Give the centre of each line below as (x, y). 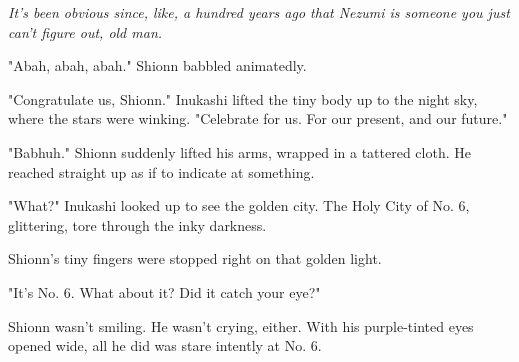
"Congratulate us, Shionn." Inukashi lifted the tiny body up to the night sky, (243, 98)
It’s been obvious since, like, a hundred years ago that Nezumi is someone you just (259, 12)
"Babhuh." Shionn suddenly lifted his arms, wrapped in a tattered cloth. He (239, 151)
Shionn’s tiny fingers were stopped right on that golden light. (195, 258)
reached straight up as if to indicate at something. (161, 171)
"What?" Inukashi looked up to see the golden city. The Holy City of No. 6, (239, 205)
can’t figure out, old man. (85, 31)
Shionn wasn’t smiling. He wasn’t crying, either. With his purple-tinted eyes (241, 325)
